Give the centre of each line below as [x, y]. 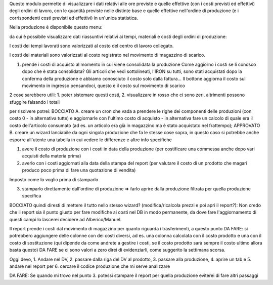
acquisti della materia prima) [52, 156]
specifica [32, 196]
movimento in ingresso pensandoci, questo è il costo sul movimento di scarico [104, 86]
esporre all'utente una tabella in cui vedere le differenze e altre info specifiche [90, 140]
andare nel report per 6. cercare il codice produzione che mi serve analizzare [90, 266]
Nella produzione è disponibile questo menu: [56, 27]
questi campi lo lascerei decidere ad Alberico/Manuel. [65, 219]
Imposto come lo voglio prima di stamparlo [54, 179]
